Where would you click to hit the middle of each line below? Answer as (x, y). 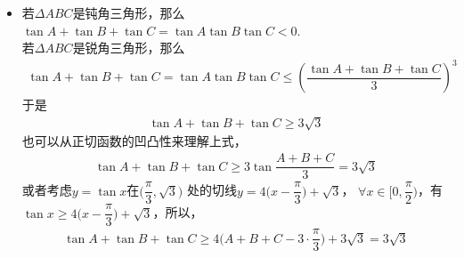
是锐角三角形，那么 (129, 48)
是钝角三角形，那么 (129, 12)
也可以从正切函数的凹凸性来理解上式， (134, 141)
